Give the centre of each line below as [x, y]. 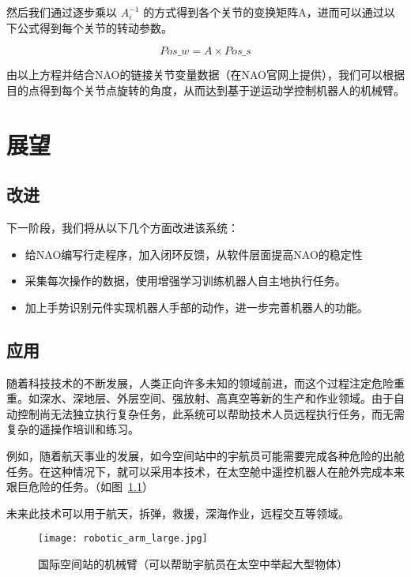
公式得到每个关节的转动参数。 [94, 27]
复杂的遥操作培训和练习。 [73, 429]
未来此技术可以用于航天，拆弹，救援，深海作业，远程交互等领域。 [178, 513]
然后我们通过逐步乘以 [62, 12]
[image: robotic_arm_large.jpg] [123, 539]
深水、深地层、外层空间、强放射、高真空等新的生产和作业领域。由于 [216, 398]
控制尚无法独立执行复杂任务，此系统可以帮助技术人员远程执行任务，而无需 [211, 413]
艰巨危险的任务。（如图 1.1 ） [80, 487]
